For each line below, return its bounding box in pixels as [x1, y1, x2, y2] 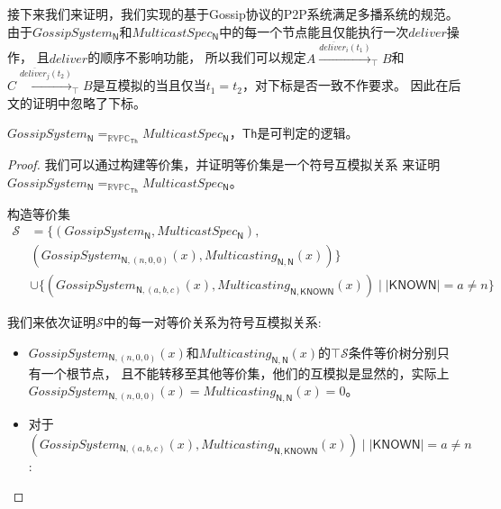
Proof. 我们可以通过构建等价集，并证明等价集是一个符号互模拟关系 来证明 [7, 155, 441, 174]
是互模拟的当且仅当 [92, 76, 206, 95]
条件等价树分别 [348, 342, 437, 361]
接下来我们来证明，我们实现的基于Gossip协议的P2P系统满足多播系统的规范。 [7, 5, 459, 23]
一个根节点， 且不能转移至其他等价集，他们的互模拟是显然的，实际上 [41, 363, 450, 382]
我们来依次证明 [7, 313, 96, 332]
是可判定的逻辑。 [257, 123, 359, 142]
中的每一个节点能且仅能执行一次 [219, 22, 409, 41]
